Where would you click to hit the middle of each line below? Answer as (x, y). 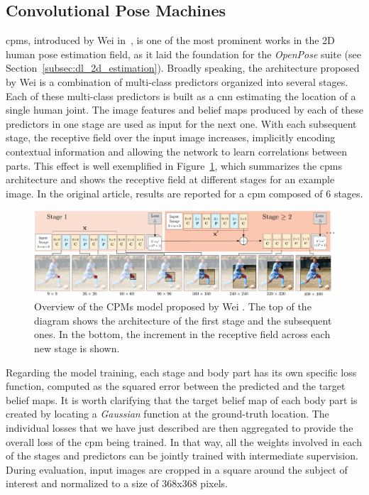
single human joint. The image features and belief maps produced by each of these (184, 110)
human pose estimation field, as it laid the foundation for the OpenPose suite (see (183, 54)
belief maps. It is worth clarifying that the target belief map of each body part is (182, 399)
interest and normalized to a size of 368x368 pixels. (117, 483)
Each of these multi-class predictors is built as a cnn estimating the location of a (181, 96)
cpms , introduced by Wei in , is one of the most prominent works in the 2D (170, 40)
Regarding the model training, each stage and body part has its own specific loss (181, 372)
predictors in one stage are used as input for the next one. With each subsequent (181, 123)
